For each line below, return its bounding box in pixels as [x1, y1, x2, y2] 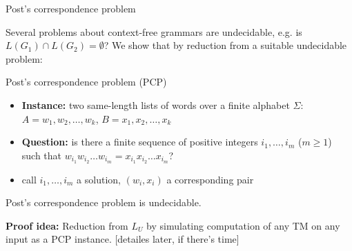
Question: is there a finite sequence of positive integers [21, 134, 258, 149]
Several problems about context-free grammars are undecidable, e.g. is [6, 24, 302, 39]
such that [21, 148, 62, 162]
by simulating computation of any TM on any [146, 218, 340, 232]
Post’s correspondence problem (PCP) [6, 74, 167, 89]
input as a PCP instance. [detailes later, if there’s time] [6, 232, 239, 246]
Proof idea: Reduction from [6, 218, 128, 232]
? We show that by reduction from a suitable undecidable [104, 38, 347, 52]
